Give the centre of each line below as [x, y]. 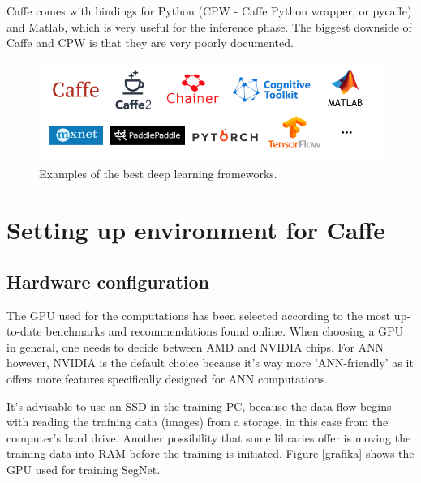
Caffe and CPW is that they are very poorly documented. [150, 43]
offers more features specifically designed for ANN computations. [168, 379]
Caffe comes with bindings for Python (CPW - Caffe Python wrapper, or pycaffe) [209, 11]
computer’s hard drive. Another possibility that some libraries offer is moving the [209, 437]
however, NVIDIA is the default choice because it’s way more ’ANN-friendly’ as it [210, 363]
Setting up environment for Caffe [196, 230]
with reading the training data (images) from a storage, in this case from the [198, 422]
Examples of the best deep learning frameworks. [158, 174]
